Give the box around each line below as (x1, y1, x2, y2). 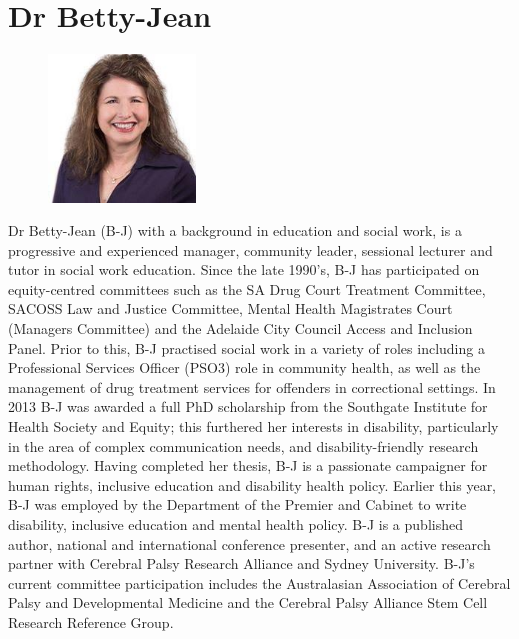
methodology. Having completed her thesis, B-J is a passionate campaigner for (8, 455, 488, 476)
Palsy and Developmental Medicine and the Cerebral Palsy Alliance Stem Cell (8, 592, 488, 613)
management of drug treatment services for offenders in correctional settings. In (8, 376, 496, 397)
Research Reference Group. (8, 611, 174, 632)
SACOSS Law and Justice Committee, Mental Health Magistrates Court (8, 298, 453, 319)
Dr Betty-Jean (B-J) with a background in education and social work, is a (8, 220, 462, 241)
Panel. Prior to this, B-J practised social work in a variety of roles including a (8, 337, 485, 358)
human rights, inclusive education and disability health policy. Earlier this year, (8, 474, 497, 495)
